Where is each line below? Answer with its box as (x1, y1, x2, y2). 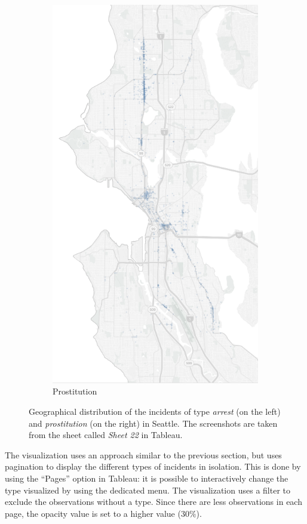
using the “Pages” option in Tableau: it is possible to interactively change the (5, 471, 288, 484)
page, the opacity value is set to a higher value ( (5, 507, 181, 519)
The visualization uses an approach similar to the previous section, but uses (5, 448, 282, 461)
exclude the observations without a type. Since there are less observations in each (5, 495, 302, 508)
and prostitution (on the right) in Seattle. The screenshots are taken (29, 417, 278, 429)
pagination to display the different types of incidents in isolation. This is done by (5, 460, 301, 473)
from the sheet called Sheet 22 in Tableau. (29, 429, 183, 441)
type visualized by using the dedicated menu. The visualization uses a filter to (5, 483, 290, 496)
